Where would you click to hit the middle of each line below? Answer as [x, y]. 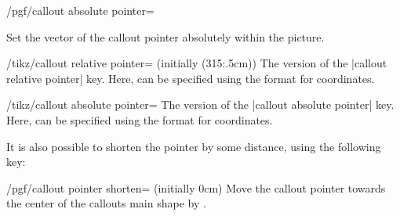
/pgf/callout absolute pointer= [80, 10]
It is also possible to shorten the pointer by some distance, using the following [194, 146]
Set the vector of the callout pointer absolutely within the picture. [165, 36]
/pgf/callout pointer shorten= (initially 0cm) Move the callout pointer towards [196, 187]
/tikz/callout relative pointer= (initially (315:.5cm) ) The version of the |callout [197, 63]
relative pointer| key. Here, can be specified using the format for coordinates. [191, 78]
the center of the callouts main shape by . [106, 203]
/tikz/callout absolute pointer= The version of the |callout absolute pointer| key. [200, 104]
